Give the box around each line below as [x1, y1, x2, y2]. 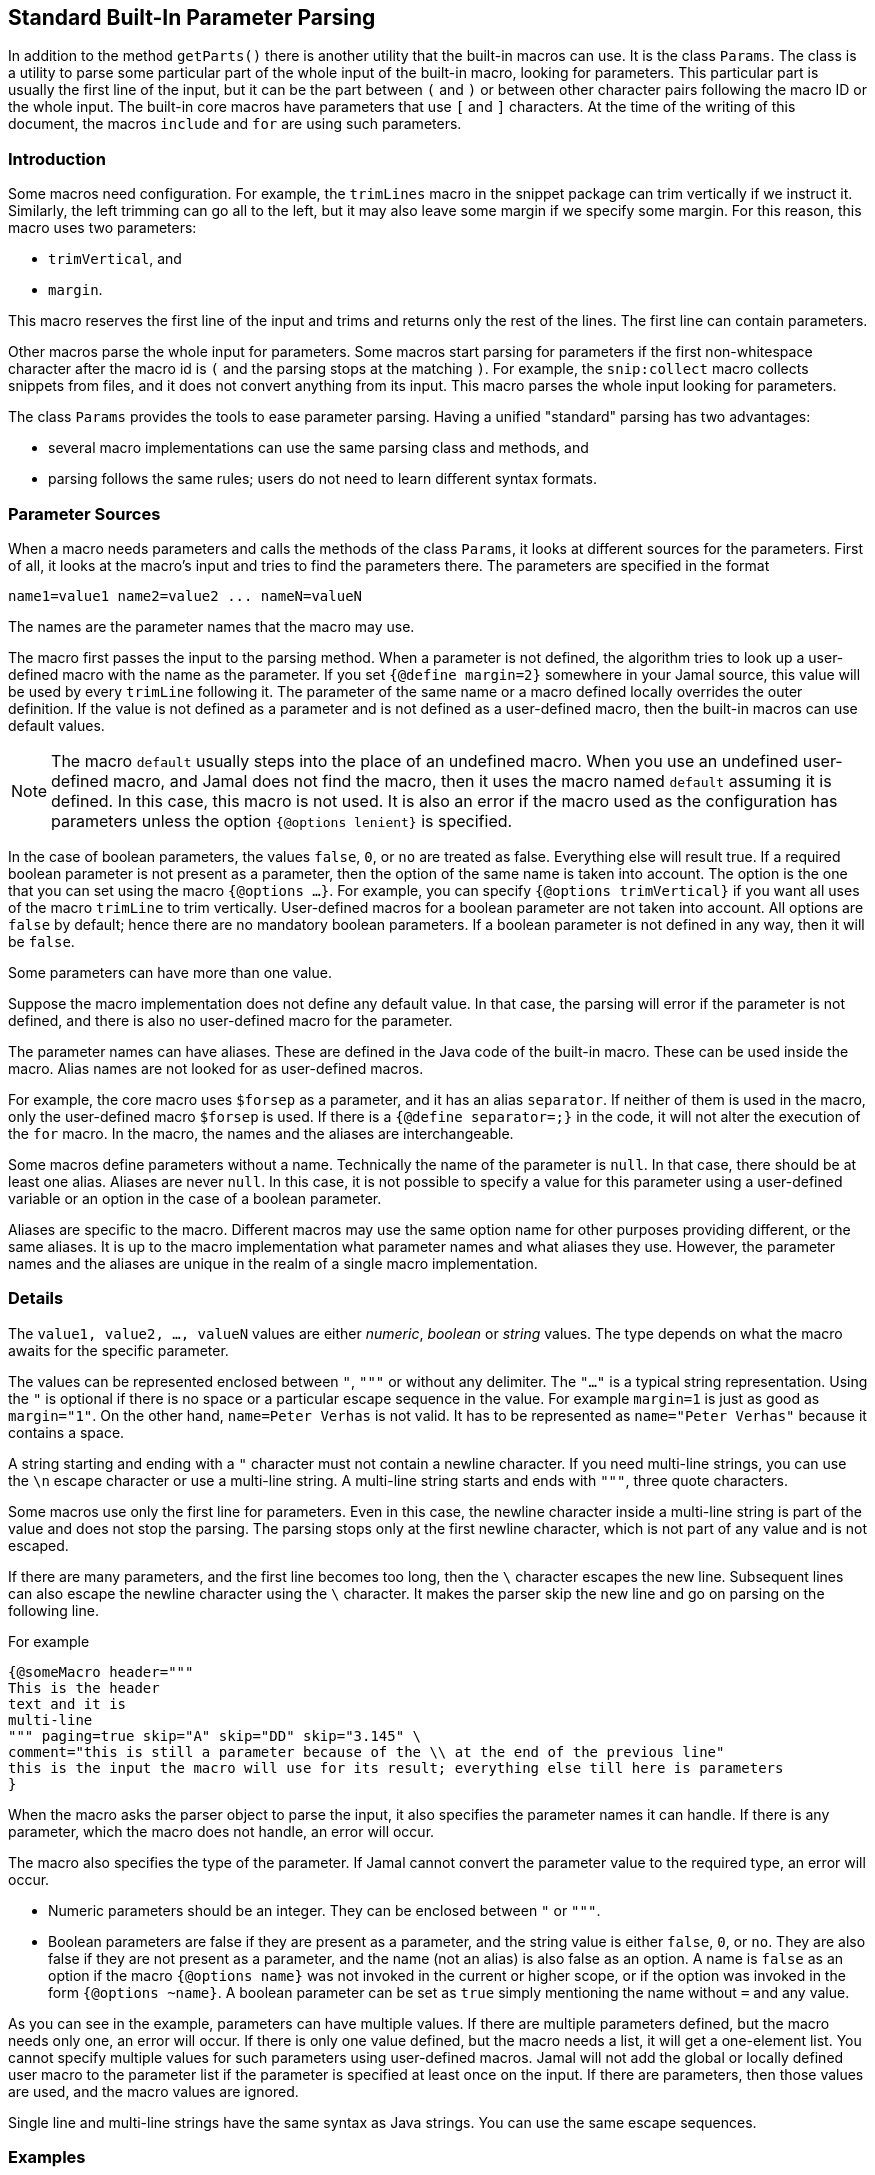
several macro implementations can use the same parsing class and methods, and [48, 439, 589, 457]
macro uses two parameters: [8, 219, 197, 237]
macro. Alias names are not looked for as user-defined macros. [8, 1059, 424, 1077]
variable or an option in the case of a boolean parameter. [8, 1189, 382, 1207]
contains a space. [8, 1423, 125, 1441]
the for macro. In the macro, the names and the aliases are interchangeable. [8, 1124, 514, 1142]
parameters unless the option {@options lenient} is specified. [51, 810, 513, 831]
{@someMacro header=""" [8, 1663, 194, 1680]
